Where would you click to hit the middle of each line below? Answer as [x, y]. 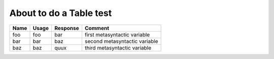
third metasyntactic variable [118, 47]
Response [67, 28]
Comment [97, 28]
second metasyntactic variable [121, 41]
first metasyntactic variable [117, 34]
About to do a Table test [61, 13]
